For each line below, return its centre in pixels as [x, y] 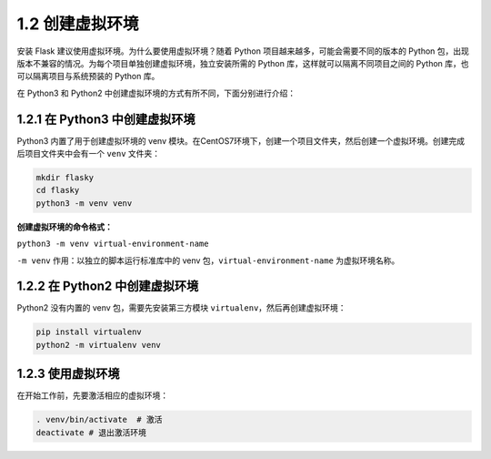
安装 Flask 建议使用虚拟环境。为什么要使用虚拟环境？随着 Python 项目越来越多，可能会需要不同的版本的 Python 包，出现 [243, 51]
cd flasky [58, 190]
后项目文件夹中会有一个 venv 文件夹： [89, 154]
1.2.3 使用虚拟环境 [68, 374]
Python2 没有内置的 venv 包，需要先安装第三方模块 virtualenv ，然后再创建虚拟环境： [181, 308]
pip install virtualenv [89, 332]
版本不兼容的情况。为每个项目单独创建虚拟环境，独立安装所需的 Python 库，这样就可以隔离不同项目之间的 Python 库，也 [243, 63]
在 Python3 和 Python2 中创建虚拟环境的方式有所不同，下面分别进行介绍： [156, 93]
